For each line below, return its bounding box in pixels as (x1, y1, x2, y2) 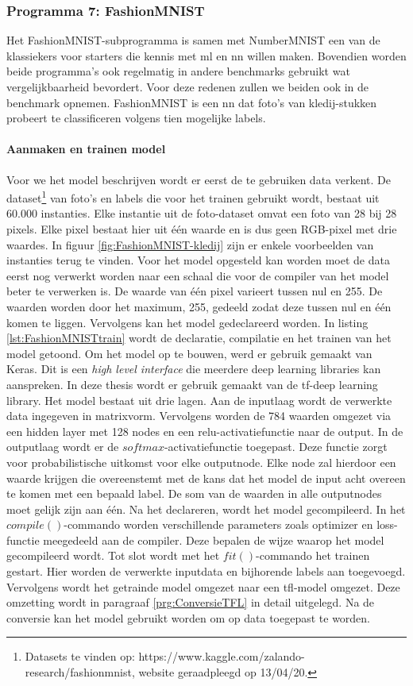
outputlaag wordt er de (6, 438, 119, 455)
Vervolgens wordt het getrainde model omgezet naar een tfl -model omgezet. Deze (6, 578, 400, 595)
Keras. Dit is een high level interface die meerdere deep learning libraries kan (6, 360, 381, 377)
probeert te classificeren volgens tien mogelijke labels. (6, 110, 266, 126)
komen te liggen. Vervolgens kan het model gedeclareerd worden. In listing (6, 314, 369, 330)
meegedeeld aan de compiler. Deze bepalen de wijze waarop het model (43, 531, 384, 548)
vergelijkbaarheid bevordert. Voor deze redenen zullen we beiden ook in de (6, 79, 369, 94)
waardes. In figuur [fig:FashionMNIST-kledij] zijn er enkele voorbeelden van (6, 236, 374, 252)
